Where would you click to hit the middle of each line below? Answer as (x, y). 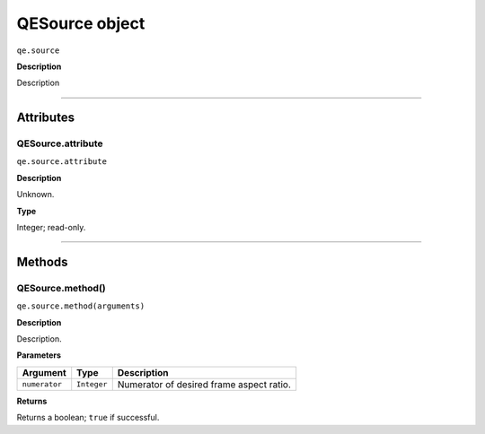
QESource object (81, 23)
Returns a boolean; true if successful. (88, 418)
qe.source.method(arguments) (81, 306)
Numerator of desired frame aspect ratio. (204, 384)
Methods (42, 261)
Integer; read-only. (51, 228)
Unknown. (35, 195)
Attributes (46, 118)
